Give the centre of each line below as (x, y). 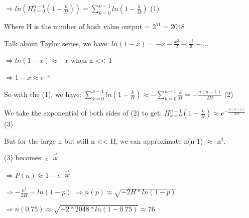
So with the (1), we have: (43, 94)
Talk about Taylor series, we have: (57, 43)
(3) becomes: (24, 157)
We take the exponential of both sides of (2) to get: (83, 113)
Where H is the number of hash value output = (77, 26)
